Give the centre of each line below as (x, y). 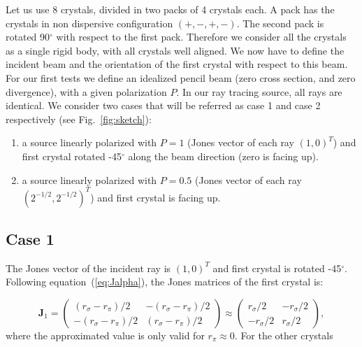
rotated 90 (28, 37)
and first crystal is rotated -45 (277, 268)
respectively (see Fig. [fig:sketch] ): (79, 119)
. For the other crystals (284, 335)
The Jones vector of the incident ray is (88, 268)
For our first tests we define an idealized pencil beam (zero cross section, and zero (181, 77)
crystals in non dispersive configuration (89, 23)
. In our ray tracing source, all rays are (259, 91)
